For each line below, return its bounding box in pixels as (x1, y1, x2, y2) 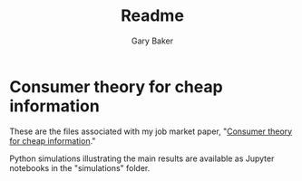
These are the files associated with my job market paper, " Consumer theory (9, 126, 293, 137)
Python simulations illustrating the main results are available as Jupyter (9, 153, 275, 164)
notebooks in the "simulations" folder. (9, 162, 151, 173)
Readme (121, 5, 184, 26)
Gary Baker (131, 35, 174, 46)
